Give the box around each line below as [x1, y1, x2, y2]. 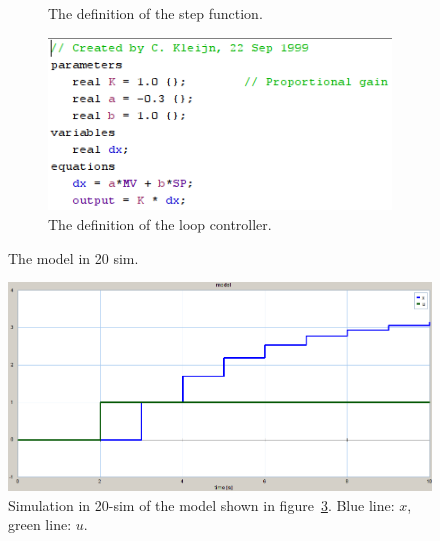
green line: [8, 514, 72, 535]
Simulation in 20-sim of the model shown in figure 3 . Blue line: [8, 494, 395, 515]
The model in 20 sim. [8, 247, 139, 268]
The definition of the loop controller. [48, 214, 272, 235]
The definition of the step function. [48, 3, 263, 23]
